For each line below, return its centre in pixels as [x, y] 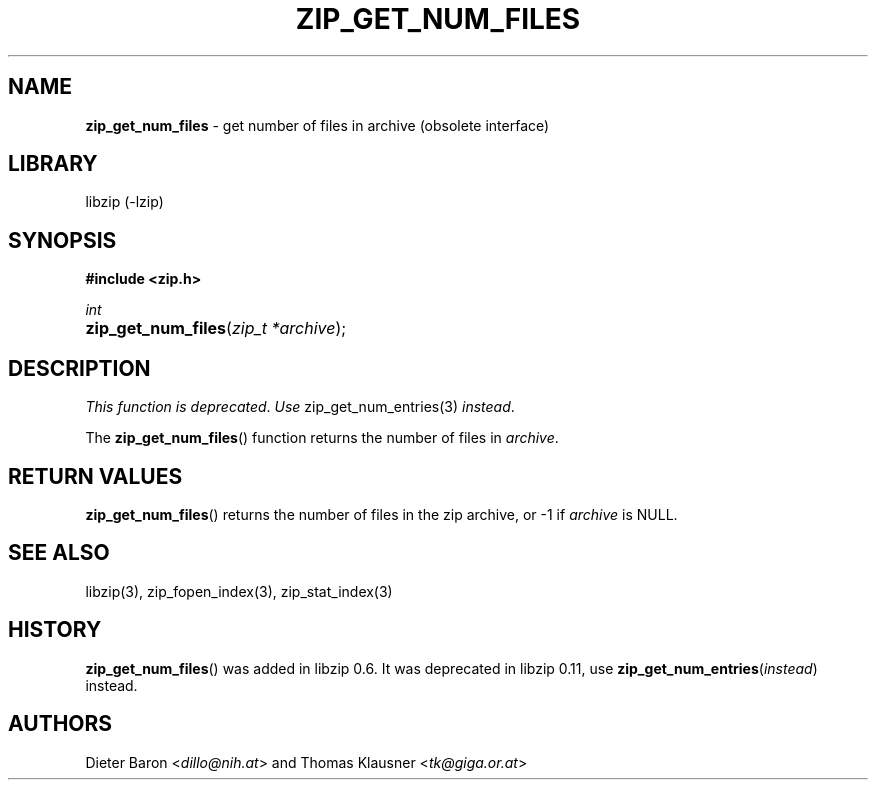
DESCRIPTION [79, 368]
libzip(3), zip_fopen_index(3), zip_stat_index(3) [239, 591]
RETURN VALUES [95, 476]
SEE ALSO [59, 553]
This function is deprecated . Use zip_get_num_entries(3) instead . [300, 407]
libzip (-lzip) [124, 202]
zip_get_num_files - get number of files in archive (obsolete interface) [317, 125]
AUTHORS [60, 724]
